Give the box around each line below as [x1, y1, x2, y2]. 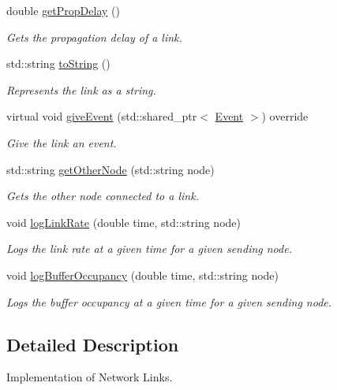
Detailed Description [6, 332, 179, 356]
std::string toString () [6, 55, 110, 72]
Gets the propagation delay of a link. [6, 28, 182, 45]
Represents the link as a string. [6, 81, 156, 98]
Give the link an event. [6, 134, 117, 150]
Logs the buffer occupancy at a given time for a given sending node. [6, 293, 332, 310]
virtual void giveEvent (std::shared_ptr [6, 108, 197, 124]
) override [261, 108, 309, 124]
